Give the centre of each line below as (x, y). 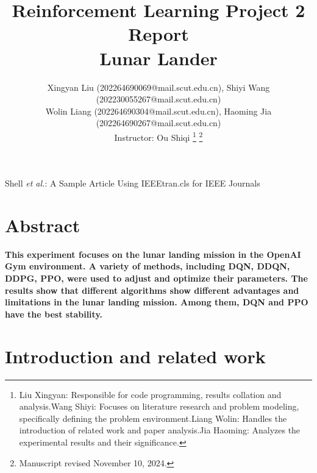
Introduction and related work (135, 356)
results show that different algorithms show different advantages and (152, 290)
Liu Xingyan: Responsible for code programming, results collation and (150, 394)
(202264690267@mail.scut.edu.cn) (158, 123)
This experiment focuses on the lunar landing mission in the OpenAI (153, 254)
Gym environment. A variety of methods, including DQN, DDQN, (148, 266)
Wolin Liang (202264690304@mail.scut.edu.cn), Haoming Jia (158, 111)
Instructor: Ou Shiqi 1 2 (158, 136)
